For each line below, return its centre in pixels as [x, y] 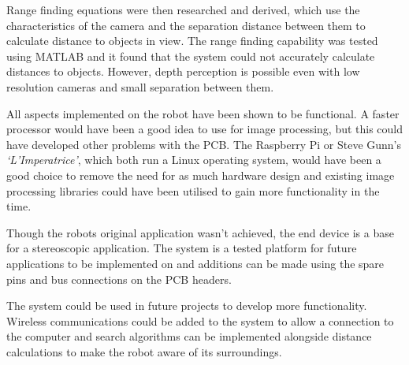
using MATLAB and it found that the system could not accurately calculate [191, 56]
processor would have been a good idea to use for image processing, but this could [205, 129]
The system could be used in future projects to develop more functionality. [187, 305]
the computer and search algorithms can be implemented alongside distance [189, 336]
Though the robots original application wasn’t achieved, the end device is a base [200, 232]
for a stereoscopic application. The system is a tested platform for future [182, 248]
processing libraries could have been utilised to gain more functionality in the [193, 190]
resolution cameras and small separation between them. [140, 86]
